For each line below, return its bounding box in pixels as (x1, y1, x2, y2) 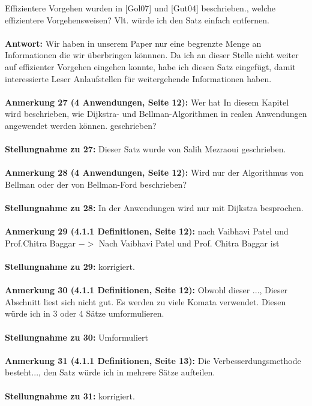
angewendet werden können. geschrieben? (5, 119, 157, 131)
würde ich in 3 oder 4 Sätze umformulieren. (5, 307, 164, 320)
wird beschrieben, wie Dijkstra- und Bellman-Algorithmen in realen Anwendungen (5, 107, 307, 120)
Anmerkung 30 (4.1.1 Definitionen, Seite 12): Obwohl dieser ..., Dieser (5, 284, 288, 296)
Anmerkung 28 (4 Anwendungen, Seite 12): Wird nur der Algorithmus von (5, 166, 304, 179)
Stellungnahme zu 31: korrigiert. (5, 389, 135, 402)
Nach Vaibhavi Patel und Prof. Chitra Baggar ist (98, 236, 280, 249)
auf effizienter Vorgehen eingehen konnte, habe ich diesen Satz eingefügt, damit (5, 60, 296, 73)
